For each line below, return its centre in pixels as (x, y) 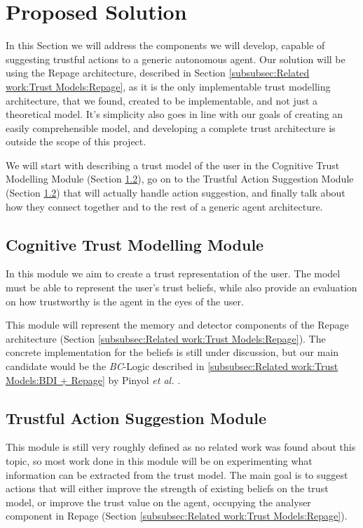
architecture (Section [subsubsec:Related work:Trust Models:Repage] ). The (166, 338)
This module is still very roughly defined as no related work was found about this (181, 447)
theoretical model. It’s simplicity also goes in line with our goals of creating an (174, 114)
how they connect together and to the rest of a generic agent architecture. (164, 206)
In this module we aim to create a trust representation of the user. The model (173, 273)
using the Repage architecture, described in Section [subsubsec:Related (158, 73)
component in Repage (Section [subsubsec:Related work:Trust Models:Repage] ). (177, 516)
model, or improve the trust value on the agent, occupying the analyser (158, 502)
